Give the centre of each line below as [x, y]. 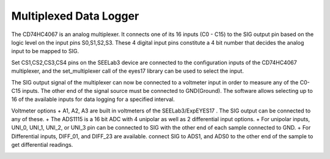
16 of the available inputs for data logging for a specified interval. [93, 99]
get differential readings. [42, 145]
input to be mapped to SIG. [45, 51]
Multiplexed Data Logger [75, 16]
